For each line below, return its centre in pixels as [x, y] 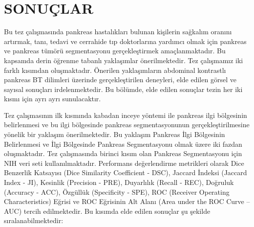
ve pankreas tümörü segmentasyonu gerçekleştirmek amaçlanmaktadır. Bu [115, 51]
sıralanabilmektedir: [34, 220]
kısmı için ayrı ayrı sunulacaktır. [53, 99]
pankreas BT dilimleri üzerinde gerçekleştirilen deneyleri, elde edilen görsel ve [120, 79]
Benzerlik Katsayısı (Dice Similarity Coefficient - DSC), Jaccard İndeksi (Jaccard [126, 172]
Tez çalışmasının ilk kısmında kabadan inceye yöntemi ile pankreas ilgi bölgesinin [126, 115]
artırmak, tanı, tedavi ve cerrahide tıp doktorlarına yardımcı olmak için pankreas [125, 41]
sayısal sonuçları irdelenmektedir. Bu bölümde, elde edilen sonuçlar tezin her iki [123, 89]
